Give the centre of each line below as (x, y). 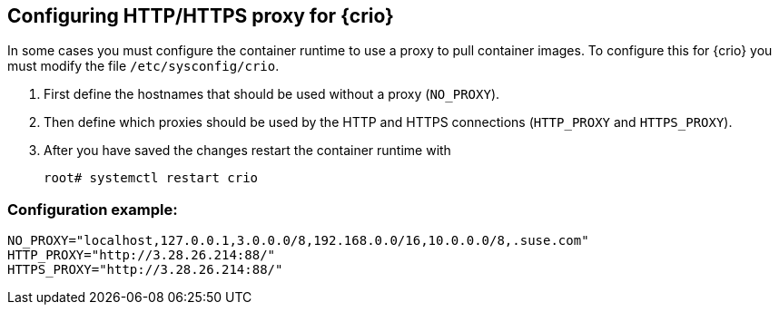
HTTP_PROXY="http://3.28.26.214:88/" (142, 255)
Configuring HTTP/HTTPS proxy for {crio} (201, 16)
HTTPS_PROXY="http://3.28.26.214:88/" (145, 270)
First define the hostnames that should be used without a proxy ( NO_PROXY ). (272, 94)
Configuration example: (93, 209)
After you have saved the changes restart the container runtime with (247, 151)
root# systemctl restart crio (151, 178)
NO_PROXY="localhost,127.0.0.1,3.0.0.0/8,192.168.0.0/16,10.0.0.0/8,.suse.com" (298, 241)
